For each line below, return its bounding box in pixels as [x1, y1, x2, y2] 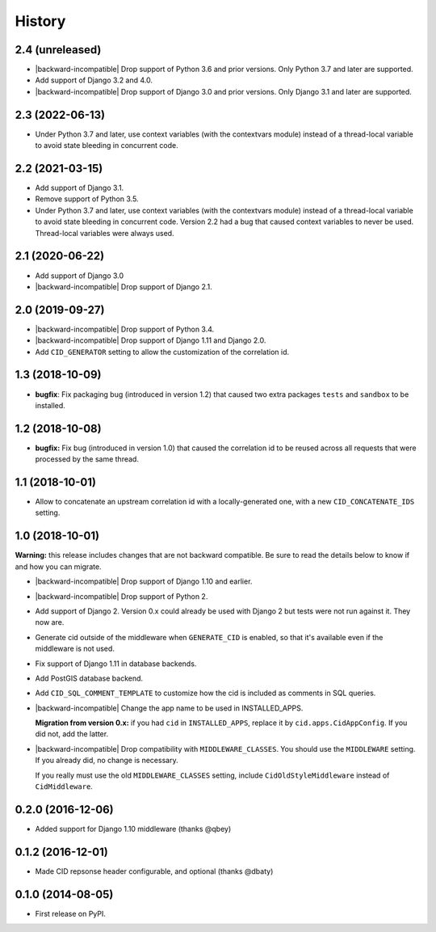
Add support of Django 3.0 [35, 271, 124, 280]
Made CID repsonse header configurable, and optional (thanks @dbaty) [35, 866, 274, 876]
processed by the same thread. [35, 454, 139, 464]
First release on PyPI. [35, 909, 107, 918]
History [15, 12, 66, 30]
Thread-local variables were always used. [35, 228, 174, 238]
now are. [35, 618, 65, 627]
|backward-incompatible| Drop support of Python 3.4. [35, 324, 215, 334]
